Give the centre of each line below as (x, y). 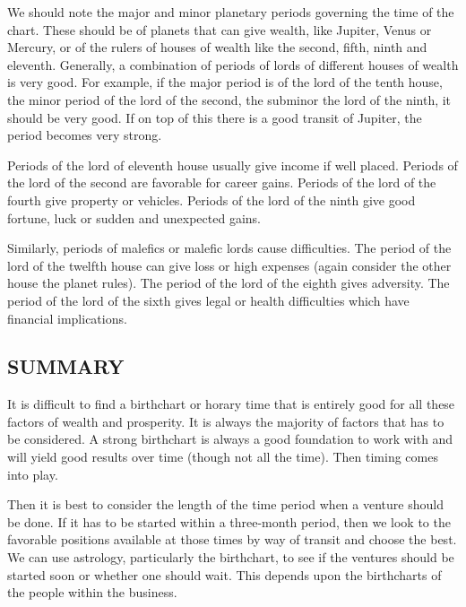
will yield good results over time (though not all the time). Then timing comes (223, 457)
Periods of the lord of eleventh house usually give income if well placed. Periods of (233, 165)
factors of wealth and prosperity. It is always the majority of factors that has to (226, 421)
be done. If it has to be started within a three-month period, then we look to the (229, 521)
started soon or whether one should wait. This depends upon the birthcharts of (224, 574)
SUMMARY (66, 366)
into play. (33, 474)
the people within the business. (92, 592)
